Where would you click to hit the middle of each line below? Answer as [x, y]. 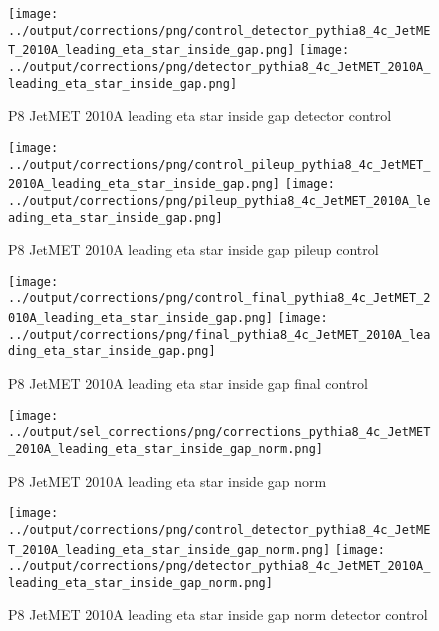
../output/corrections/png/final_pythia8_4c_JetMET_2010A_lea [219, 334]
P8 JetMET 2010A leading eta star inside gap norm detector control [218, 614]
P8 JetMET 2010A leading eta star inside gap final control [188, 383]
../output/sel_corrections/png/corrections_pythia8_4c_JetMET [219, 432]
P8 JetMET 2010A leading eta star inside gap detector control [200, 115]
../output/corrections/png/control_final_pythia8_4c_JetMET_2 [219, 298]
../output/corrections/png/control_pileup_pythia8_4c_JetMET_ [219, 164]
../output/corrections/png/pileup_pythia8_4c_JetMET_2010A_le [219, 200]
